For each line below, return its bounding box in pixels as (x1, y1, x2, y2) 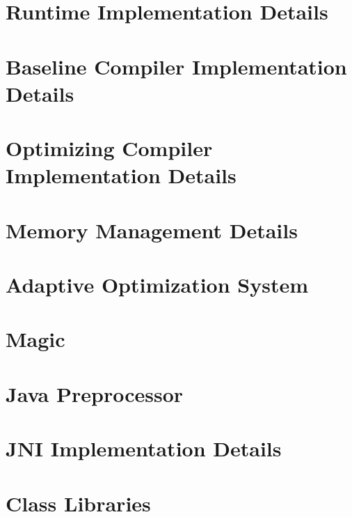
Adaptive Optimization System (6, 270, 309, 299)
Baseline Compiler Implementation (6, 52, 347, 80)
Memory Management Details (6, 215, 298, 244)
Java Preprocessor (6, 379, 184, 408)
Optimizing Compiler (6, 134, 213, 162)
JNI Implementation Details (6, 434, 282, 463)
